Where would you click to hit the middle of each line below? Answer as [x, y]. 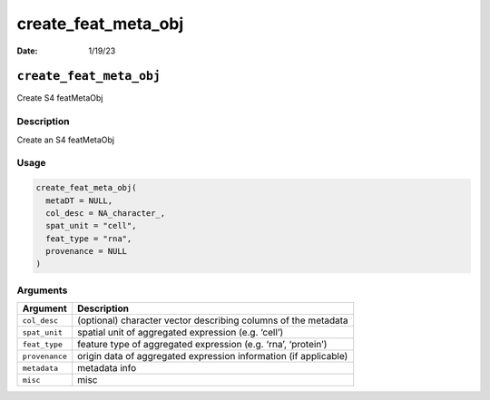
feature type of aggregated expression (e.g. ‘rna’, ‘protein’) [202, 345]
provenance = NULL [86, 251]
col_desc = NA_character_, [106, 213]
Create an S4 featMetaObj [66, 140]
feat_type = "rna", [89, 239]
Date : [27, 51]
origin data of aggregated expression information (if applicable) [213, 356]
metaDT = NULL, [79, 200]
